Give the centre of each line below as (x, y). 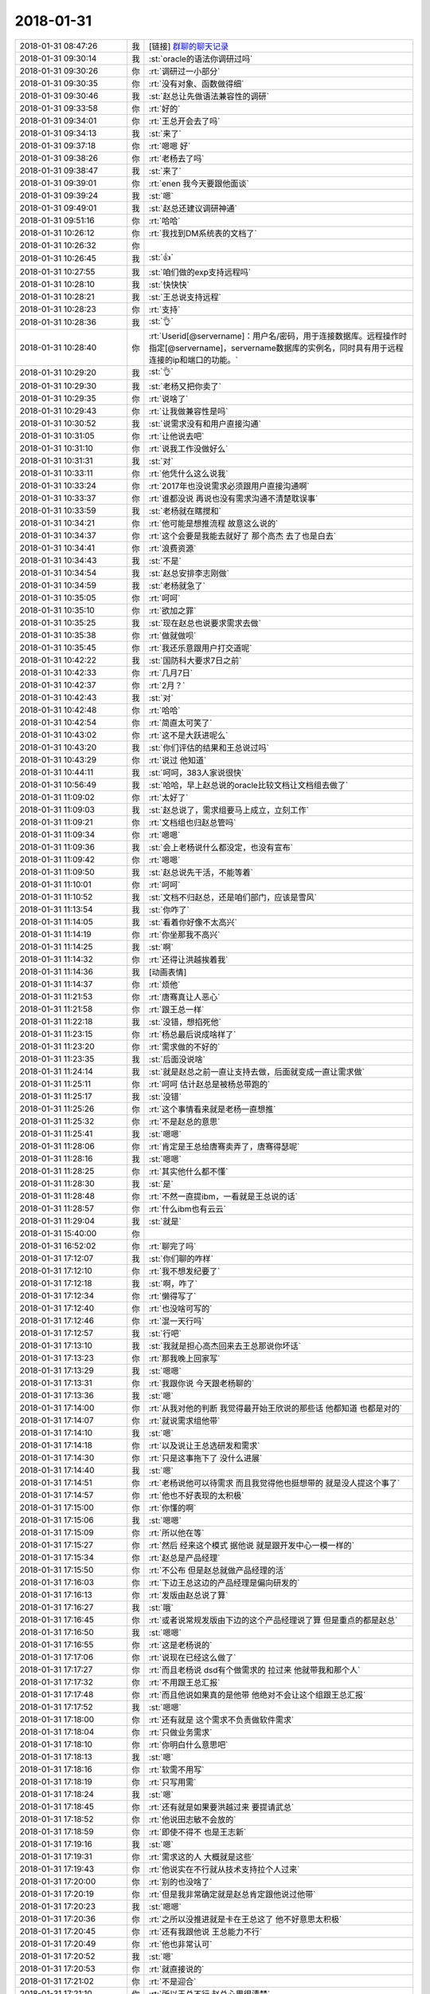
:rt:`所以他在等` (176, 1533)
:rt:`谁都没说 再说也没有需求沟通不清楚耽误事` (233, 498)
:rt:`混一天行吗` (176, 1321)
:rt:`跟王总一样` (176, 1009)
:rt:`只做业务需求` (180, 1732)
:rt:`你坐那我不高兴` (184, 935)
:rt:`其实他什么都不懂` (188, 1171)
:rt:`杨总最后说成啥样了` (192, 1034)
